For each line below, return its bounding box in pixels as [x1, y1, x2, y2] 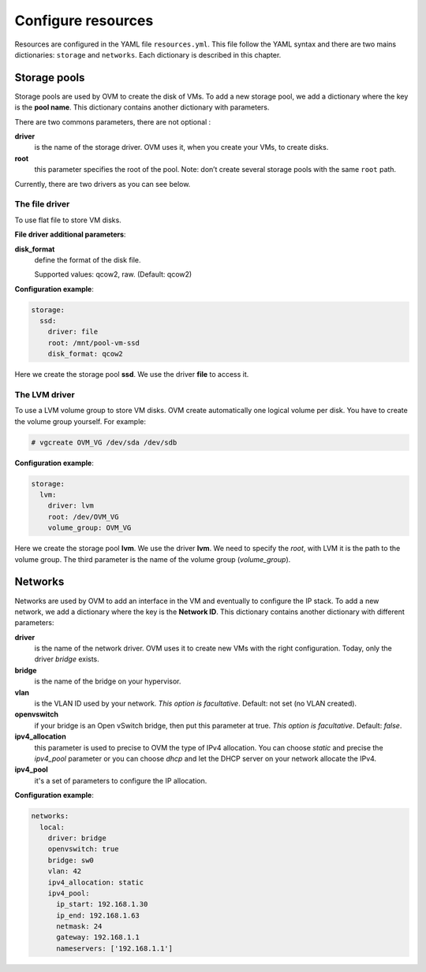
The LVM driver [14, 389, 75, 400]
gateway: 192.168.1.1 [56, 933, 140, 942]
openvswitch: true [47, 844, 119, 854]
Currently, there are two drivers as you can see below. [14, 179, 191, 188]
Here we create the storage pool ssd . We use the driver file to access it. [14, 370, 249, 379]
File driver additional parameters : [14, 229, 126, 240]
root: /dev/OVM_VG [47, 512, 119, 521]
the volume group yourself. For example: [14, 416, 146, 426]
